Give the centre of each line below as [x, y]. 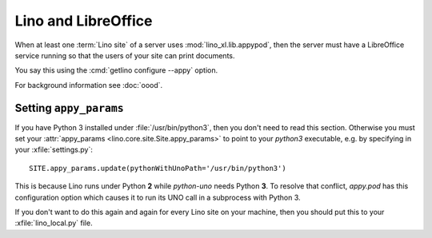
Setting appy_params [69, 108]
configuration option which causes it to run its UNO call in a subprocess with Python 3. [158, 197]
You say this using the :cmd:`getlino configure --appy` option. [116, 70]
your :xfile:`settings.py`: [54, 150]
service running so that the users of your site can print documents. [125, 55]
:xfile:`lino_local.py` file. [54, 223]
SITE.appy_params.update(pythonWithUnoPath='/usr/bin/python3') [158, 168]
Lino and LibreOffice [84, 21]
